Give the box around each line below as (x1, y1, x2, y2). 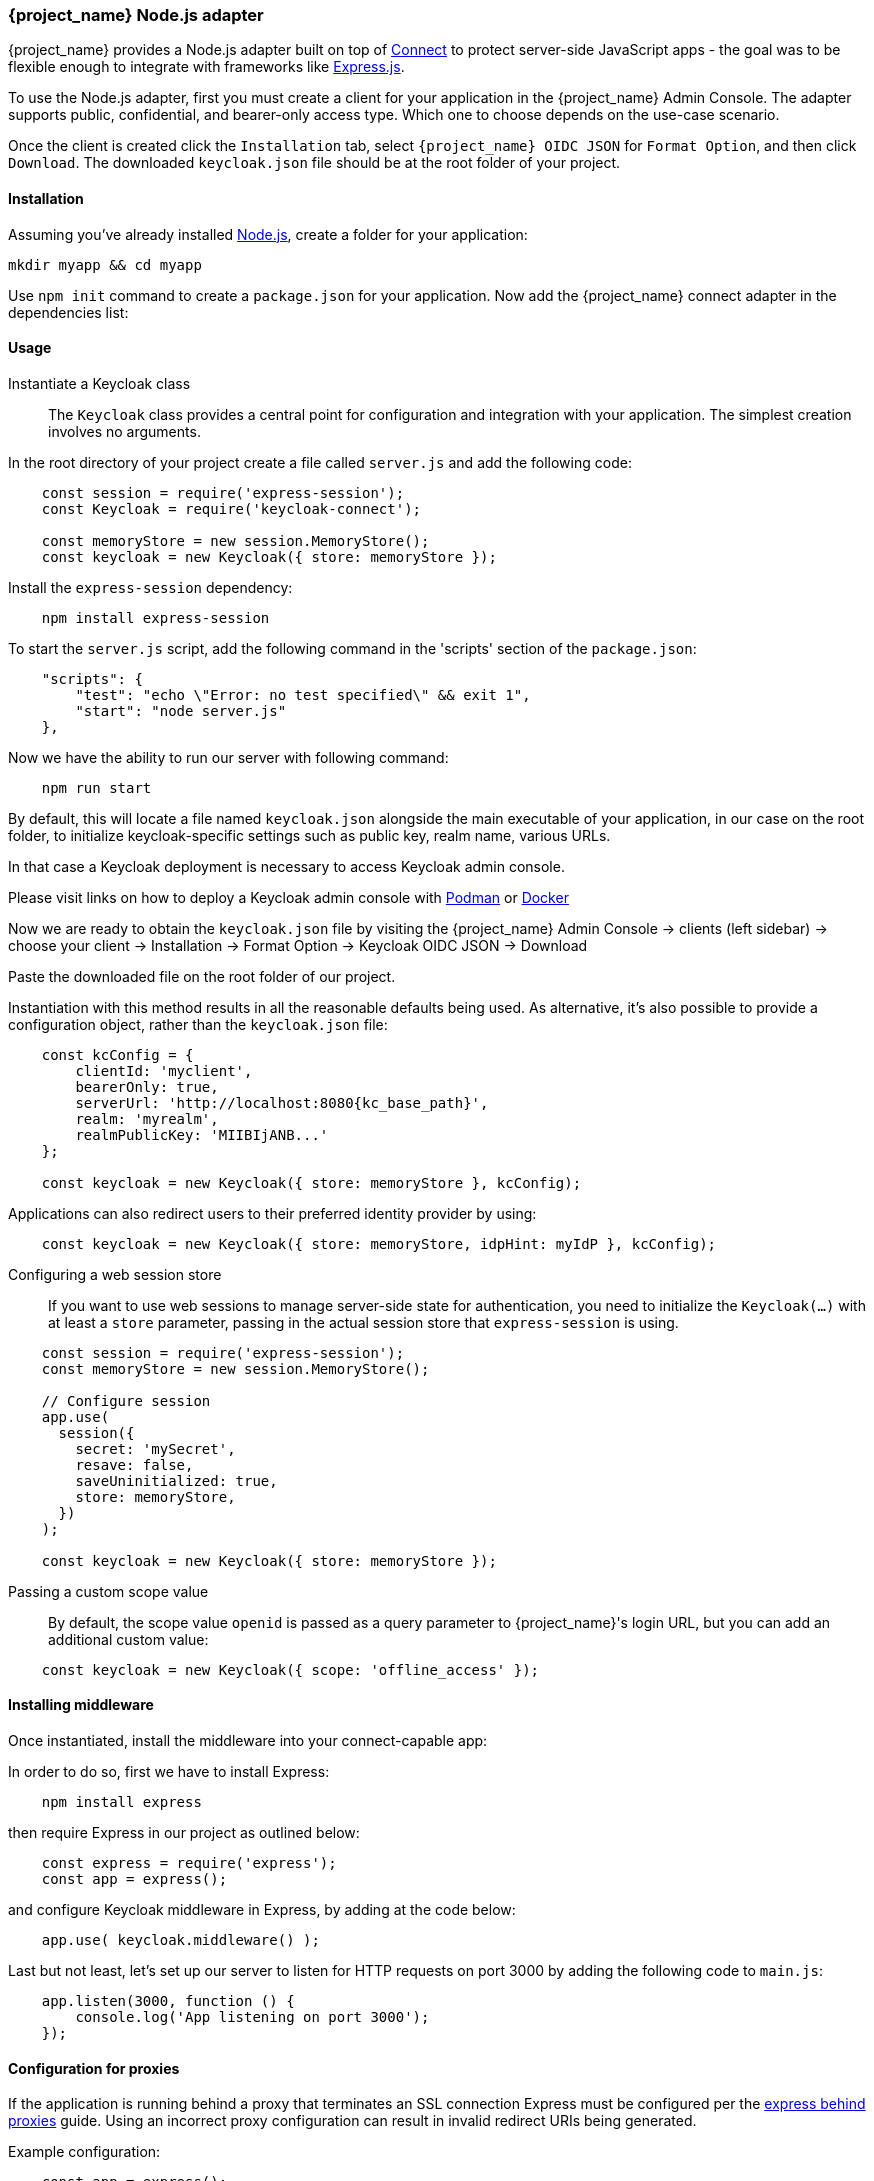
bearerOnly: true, (75, 1078, 219, 1095)
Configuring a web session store (8, 1265, 222, 1283)
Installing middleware (8, 1696, 154, 1714)
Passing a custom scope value (8, 1582, 209, 1600)
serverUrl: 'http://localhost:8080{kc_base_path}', (75, 1094, 489, 1111)
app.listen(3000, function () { (41, 1993, 295, 2010)
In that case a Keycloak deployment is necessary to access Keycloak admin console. (8, 857, 565, 875)
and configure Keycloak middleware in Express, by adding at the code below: (8, 1901, 516, 1919)
